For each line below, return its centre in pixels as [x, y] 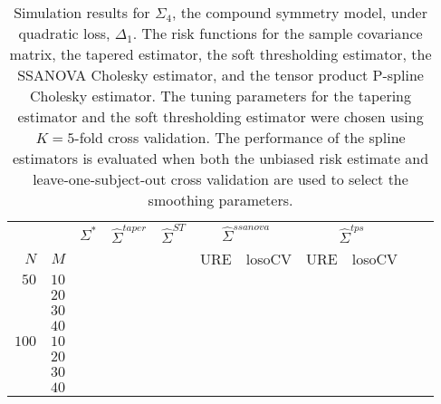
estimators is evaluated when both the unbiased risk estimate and [220, 158]
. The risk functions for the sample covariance [278, 33]
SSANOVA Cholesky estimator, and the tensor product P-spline [220, 75]
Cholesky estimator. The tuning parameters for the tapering [220, 96]
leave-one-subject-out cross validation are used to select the [220, 179]
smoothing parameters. [220, 200]
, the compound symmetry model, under [299, 12]
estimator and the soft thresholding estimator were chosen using [220, 116]
